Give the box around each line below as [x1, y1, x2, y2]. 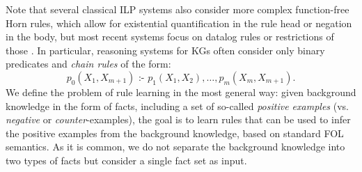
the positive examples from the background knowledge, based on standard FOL [6, 125, 344, 140]
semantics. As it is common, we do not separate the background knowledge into [6, 139, 345, 154]
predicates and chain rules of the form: [6, 56, 171, 71]
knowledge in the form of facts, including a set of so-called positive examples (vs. [6, 98, 349, 113]
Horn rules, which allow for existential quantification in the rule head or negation [6, 15, 352, 30]
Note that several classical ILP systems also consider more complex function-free [6, 2, 349, 16]
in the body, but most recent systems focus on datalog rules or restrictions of [6, 29, 334, 44]
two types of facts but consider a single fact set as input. [6, 153, 247, 167]
